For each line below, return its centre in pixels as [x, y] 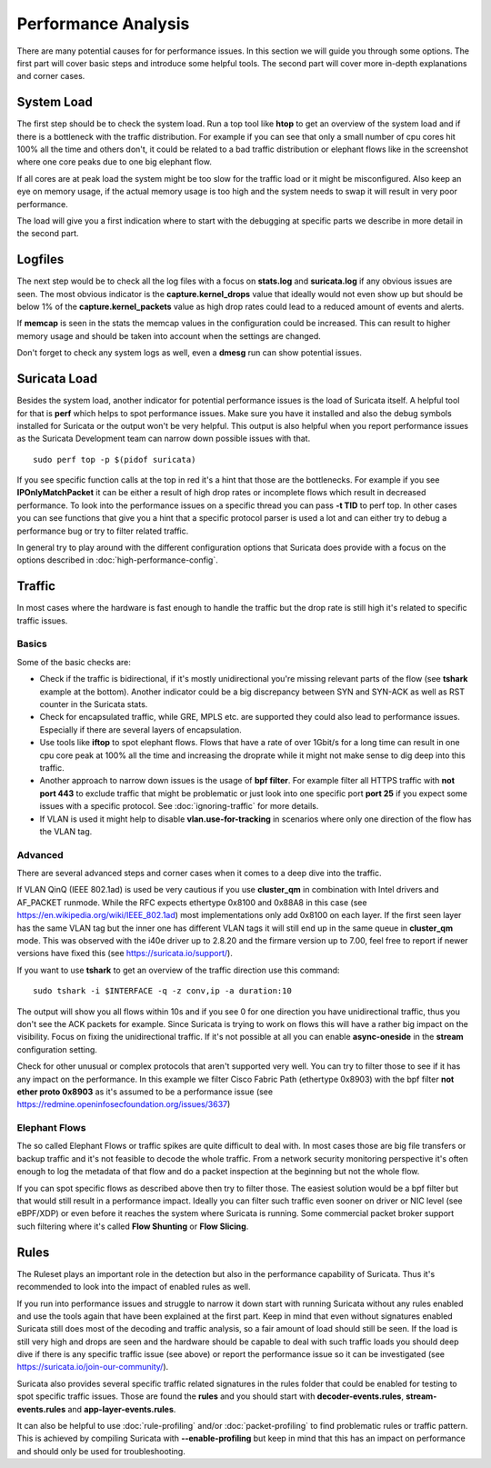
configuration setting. [57, 1049]
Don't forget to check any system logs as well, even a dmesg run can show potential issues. [190, 353]
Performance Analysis [103, 24]
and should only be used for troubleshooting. [101, 1451]
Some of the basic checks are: [74, 662]
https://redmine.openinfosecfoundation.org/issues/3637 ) [124, 1104]
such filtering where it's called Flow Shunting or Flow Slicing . [133, 1226]
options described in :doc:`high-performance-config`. [117, 560]
